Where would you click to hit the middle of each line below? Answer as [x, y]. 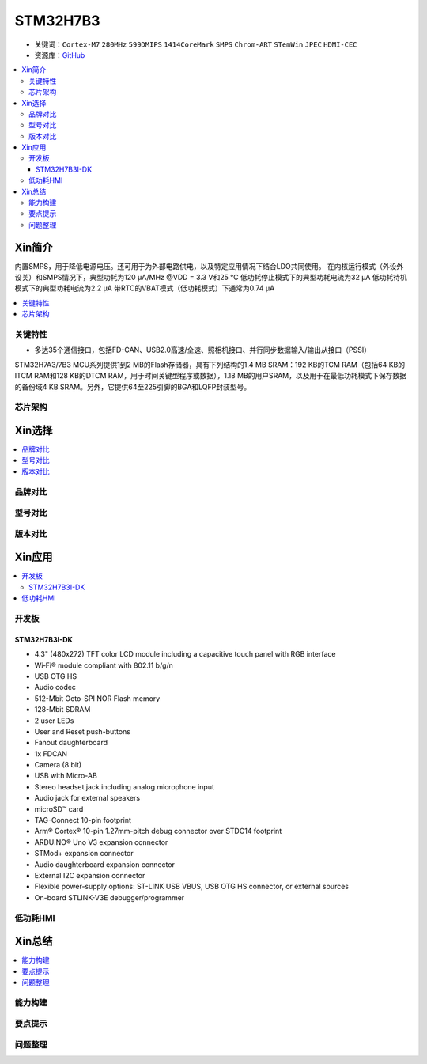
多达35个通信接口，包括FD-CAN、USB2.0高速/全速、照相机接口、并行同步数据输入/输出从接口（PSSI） [203, 350]
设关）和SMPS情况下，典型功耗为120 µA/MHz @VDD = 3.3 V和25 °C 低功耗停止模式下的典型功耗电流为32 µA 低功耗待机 [211, 278]
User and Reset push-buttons [82, 731]
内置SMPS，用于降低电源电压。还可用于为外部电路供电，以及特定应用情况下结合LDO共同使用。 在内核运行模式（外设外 [209, 266]
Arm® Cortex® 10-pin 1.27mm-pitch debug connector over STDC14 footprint [158, 831]
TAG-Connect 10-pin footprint [83, 820]
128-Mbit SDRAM [62, 710]
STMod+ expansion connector [84, 854]
